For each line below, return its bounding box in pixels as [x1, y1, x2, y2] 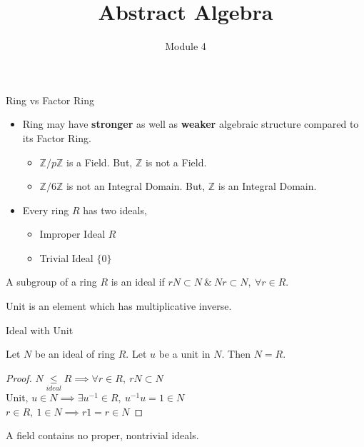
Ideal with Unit [6, 322, 74, 337]
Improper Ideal [39, 226, 106, 241]
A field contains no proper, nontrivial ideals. [6, 428, 199, 443]
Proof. [6, 370, 32, 385]
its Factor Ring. [22, 130, 91, 145]
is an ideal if [111, 274, 165, 289]
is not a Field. [145, 154, 207, 169]
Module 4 [165, 39, 206, 54]
